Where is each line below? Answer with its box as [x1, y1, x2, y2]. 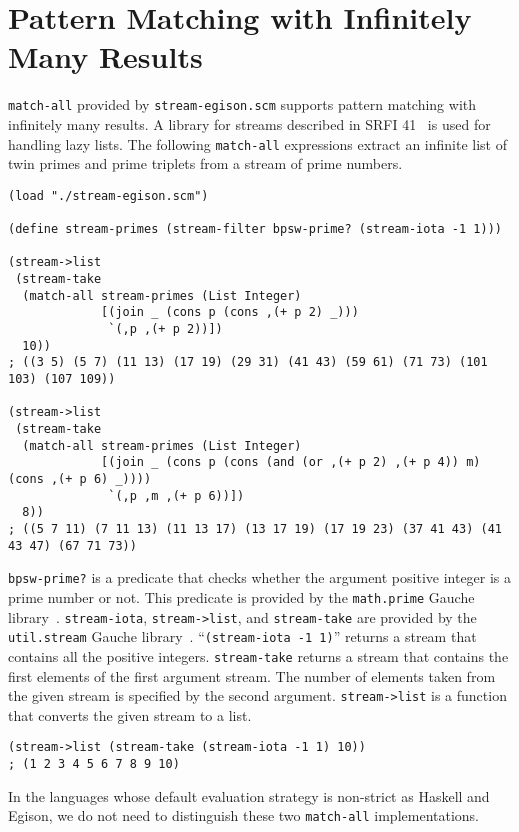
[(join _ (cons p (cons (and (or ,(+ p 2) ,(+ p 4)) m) [101, 455, 481, 470]
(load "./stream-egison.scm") [8, 188, 209, 203]
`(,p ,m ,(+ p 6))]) [108, 488, 245, 503]
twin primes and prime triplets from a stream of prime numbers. [8, 153, 403, 174]
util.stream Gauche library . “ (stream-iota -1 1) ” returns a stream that [8, 626, 477, 647]
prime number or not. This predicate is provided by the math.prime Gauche [8, 586, 475, 607]
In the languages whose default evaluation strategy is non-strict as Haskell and [8, 785, 490, 806]
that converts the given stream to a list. [8, 704, 252, 725]
